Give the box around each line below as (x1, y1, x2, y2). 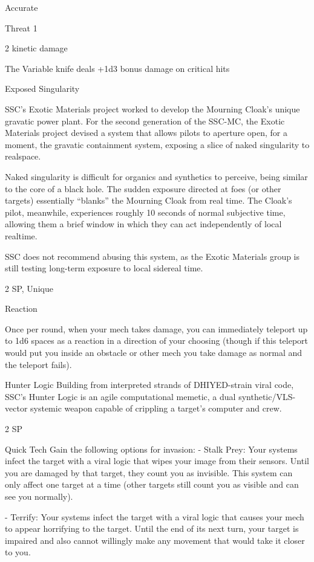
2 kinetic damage (5, 42, 68, 54)
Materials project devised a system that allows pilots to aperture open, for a (5, 126, 287, 139)
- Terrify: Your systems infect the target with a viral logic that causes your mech (5, 510, 304, 523)
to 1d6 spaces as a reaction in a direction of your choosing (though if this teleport (5, 334, 309, 347)
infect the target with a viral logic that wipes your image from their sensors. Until (5, 454, 309, 467)
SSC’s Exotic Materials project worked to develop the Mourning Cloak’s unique (5, 102, 300, 115)
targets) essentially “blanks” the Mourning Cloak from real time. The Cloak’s (5, 194, 292, 207)
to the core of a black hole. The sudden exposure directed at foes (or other (5, 182, 281, 195)
